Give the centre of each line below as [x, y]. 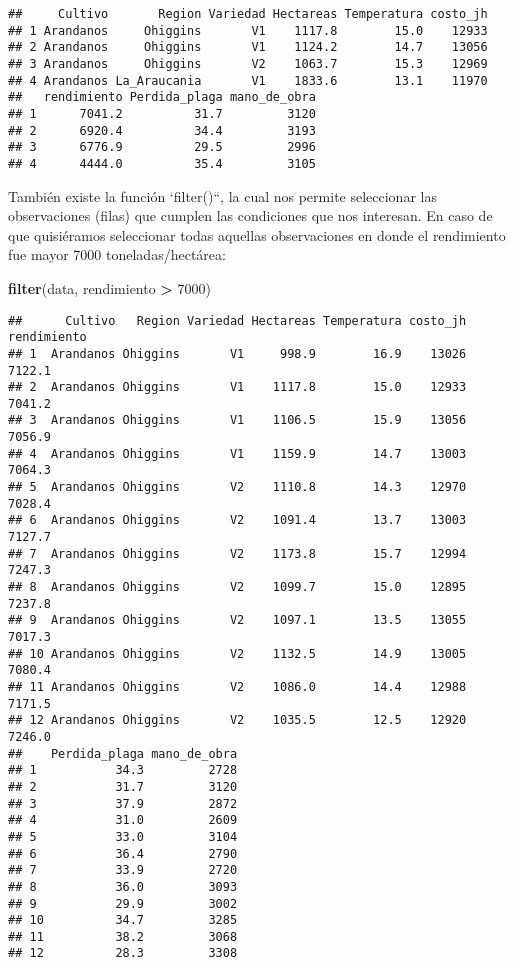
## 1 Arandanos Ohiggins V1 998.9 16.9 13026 [237, 353]
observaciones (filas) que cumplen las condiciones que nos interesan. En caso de [250, 215]
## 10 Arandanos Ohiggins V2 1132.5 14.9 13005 [237, 653]
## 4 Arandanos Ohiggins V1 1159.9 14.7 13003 [237, 453]
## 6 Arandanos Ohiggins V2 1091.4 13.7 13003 [237, 520]
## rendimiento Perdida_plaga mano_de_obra [162, 97]
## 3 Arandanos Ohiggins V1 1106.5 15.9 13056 [237, 420]
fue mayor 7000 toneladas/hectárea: [117, 254]
